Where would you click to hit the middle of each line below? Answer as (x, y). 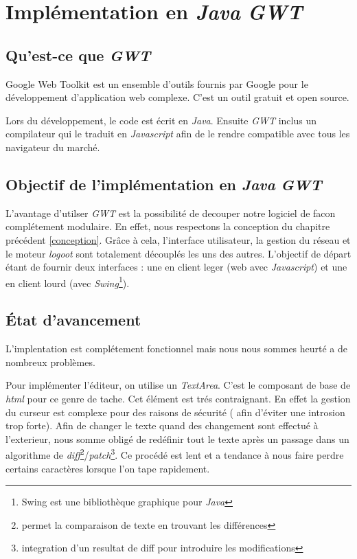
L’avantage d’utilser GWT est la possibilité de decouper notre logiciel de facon (171, 213)
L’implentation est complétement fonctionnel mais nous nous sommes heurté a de (177, 349)
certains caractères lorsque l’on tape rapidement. (108, 468)
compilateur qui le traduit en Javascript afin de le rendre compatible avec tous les (178, 134)
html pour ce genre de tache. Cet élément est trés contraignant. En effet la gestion (178, 398)
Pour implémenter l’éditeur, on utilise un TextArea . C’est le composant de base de (178, 385)
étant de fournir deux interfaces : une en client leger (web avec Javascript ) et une (176, 267)
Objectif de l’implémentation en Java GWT (164, 184)
